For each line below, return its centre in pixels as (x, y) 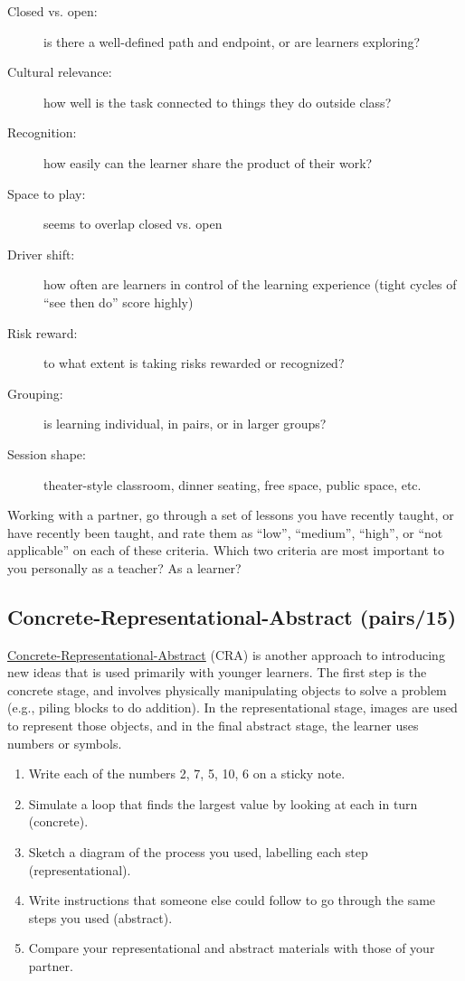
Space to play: (47, 193)
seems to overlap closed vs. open (133, 224)
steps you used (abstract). (100, 917)
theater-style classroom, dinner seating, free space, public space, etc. (232, 484)
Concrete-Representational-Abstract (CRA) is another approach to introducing (226, 654)
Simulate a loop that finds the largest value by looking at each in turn (223, 803)
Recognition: (42, 132)
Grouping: (35, 393)
